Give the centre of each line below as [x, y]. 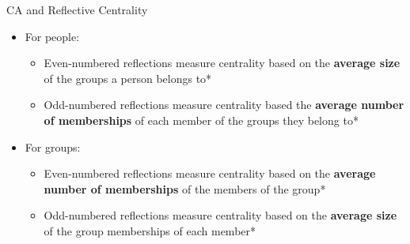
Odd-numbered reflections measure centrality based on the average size [220, 215]
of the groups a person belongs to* [128, 78]
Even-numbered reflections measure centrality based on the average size [222, 63]
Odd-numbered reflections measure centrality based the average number [224, 105]
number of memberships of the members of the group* [185, 188]
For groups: [53, 146]
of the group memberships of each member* [150, 230]
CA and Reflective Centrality [77, 9]
